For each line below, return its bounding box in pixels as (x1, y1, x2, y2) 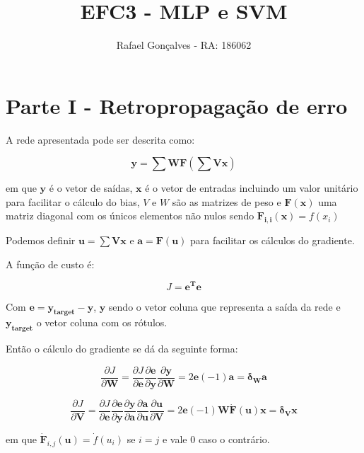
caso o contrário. (198, 431, 270, 446)
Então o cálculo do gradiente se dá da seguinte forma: (6, 341, 238, 356)
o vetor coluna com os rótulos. (36, 315, 168, 330)
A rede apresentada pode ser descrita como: (6, 132, 195, 147)
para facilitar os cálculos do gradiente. (189, 233, 355, 248)
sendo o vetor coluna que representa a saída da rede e (108, 299, 341, 314)
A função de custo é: (6, 256, 95, 271)
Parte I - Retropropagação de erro (6, 91, 348, 120)
